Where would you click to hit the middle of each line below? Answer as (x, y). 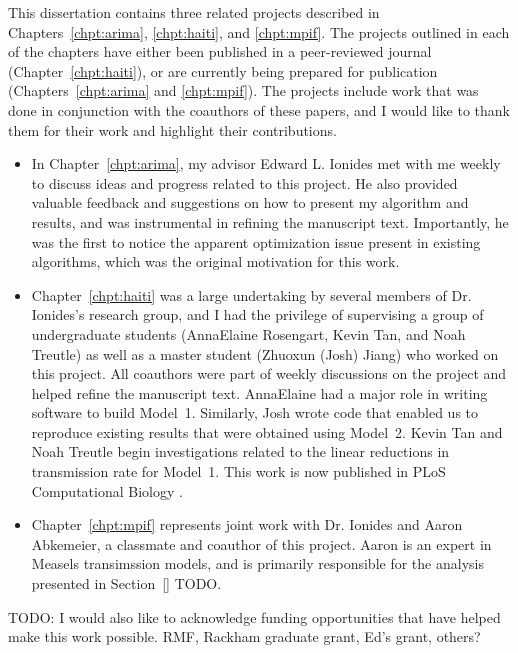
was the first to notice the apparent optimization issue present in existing (256, 241)
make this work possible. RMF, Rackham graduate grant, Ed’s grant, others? (244, 636)
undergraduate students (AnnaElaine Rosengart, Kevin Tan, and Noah (248, 333)
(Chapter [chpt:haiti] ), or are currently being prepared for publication (223, 70)
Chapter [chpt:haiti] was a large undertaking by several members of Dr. (251, 294)
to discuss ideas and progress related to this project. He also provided (244, 182)
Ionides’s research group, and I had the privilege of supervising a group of (257, 314)
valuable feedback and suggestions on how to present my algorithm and (250, 202)
